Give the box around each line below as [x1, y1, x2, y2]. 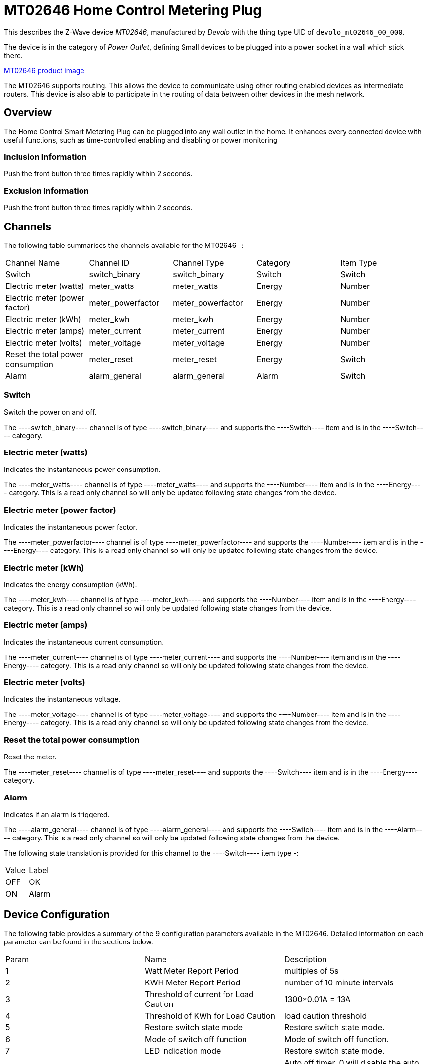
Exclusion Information [4, 185, 89, 196]
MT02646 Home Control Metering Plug [4, 2, 262, 19]
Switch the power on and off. [4, 408, 97, 416]
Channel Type [173, 257, 224, 267]
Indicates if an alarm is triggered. [4, 810, 110, 818]
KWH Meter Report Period [144, 977, 241, 987]
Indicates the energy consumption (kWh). [4, 580, 137, 589]
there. [4, 51, 23, 60]
